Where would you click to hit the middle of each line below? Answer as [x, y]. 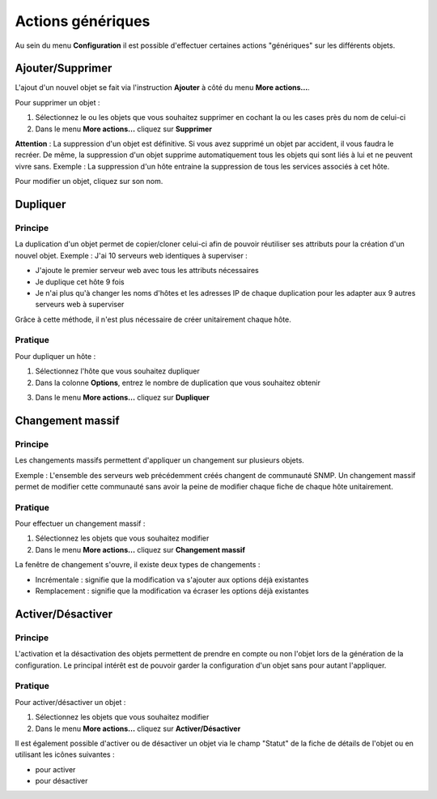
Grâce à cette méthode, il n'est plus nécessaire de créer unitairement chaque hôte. [153, 319]
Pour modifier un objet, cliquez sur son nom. [89, 182]
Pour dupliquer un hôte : [55, 356]
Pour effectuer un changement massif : [80, 523]
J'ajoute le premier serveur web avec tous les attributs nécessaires [147, 271]
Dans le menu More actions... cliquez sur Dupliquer [122, 397]
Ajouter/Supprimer [64, 68]
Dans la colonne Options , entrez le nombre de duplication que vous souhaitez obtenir [178, 382]
